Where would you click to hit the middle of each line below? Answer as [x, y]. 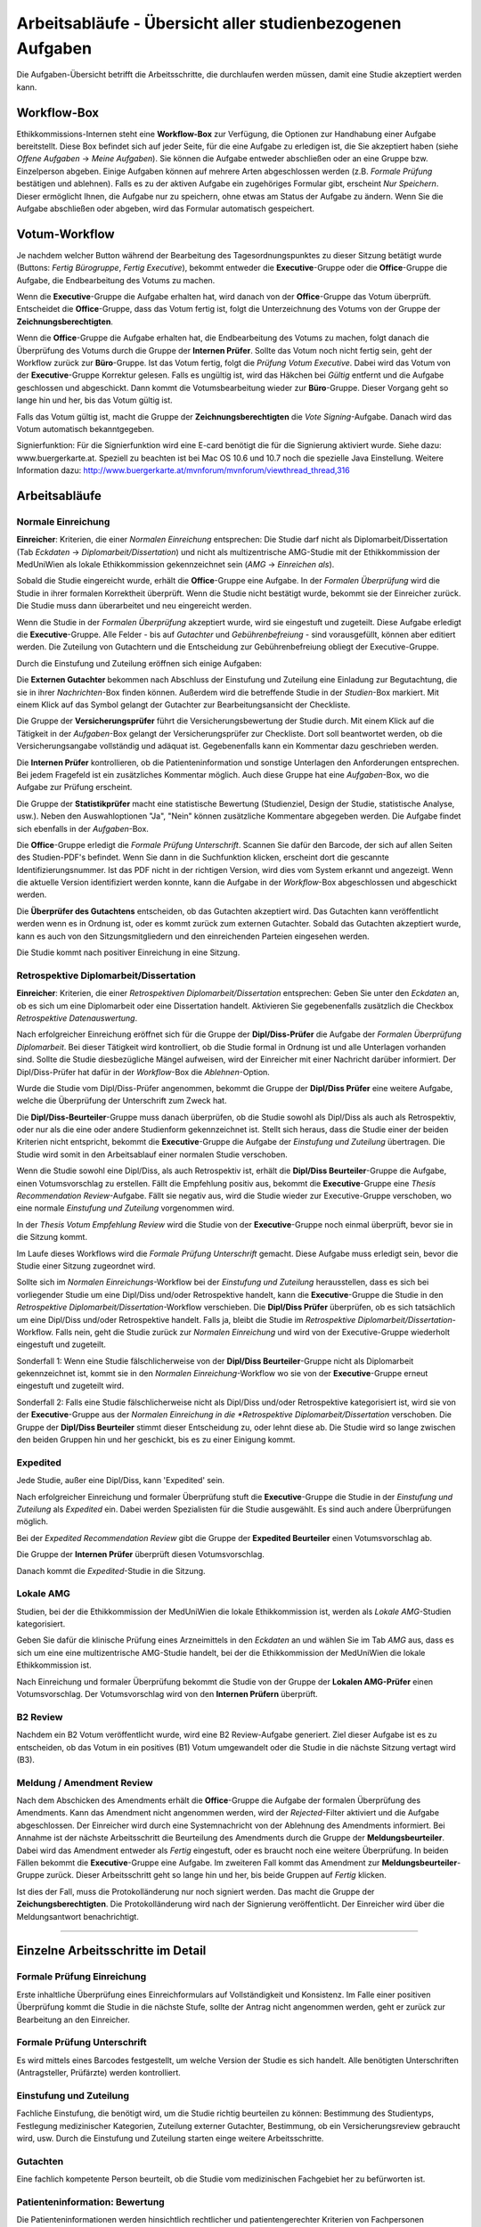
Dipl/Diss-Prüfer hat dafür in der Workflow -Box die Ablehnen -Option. [143, 1072]
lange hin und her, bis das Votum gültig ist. [94, 400]
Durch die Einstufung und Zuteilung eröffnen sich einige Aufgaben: [139, 663]
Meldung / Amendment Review [85, 1782]
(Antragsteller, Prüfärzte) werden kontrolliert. [99, 2073]
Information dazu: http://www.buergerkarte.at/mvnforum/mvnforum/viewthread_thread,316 [183, 470]
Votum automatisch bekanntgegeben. [86, 428]
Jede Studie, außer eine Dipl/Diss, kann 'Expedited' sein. [121, 1481]
